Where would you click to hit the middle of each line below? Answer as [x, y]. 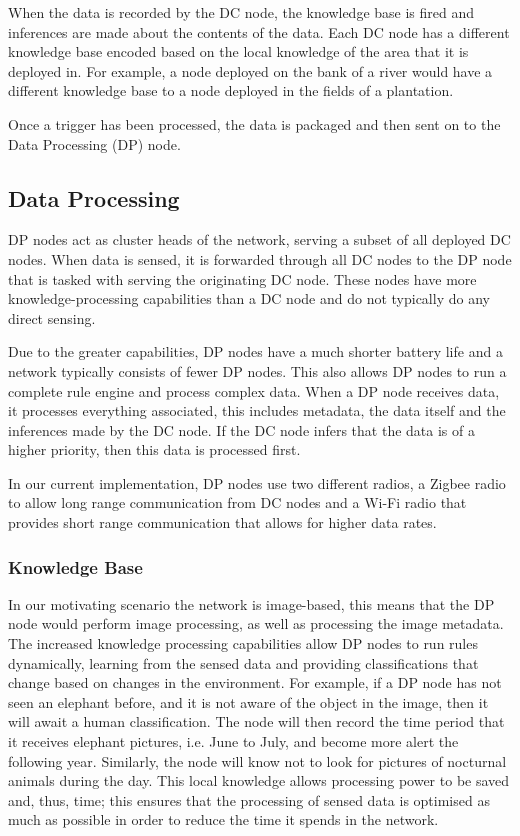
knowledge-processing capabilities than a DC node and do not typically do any [249, 298]
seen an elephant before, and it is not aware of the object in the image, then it [248, 701]
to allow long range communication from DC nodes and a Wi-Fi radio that [237, 502]
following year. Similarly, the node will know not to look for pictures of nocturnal [257, 760]
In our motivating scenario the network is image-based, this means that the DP [251, 603]
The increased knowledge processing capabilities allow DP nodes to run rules [243, 643]
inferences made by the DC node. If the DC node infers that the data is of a [241, 429]
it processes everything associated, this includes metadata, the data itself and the [257, 410]
